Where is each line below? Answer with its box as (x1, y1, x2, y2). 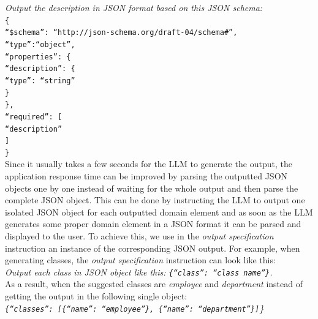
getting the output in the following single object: (5, 290, 187, 302)
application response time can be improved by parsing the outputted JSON (5, 170, 288, 182)
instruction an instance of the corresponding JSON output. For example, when (5, 241, 300, 254)
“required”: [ (5, 112, 62, 121)
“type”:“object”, (5, 40, 75, 49)
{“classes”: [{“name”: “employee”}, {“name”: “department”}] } (5, 301, 264, 314)
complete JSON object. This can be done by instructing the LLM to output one (5, 193, 305, 206)
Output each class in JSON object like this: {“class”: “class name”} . (5, 265, 273, 278)
